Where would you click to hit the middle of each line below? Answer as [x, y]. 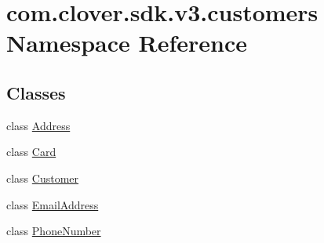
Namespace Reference [127, 43]
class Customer [43, 178]
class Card [31, 152]
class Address [38, 125]
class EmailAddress [53, 204]
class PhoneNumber [54, 231]
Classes [36, 92]
